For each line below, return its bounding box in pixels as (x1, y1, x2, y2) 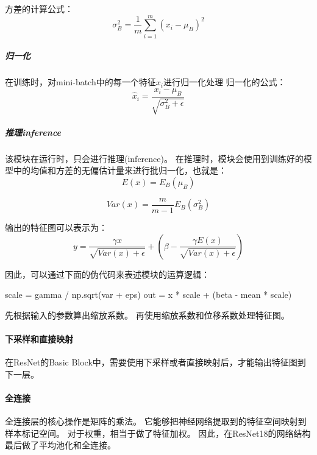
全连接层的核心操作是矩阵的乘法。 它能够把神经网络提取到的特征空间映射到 (5, 415, 307, 428)
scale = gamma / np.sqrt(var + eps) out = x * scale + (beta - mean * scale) (5, 288, 292, 301)
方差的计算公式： (5, 2, 73, 15)
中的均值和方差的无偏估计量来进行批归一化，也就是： (13, 164, 227, 177)
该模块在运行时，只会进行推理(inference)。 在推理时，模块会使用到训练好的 (5, 152, 304, 164)
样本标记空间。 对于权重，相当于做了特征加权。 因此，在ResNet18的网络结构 (5, 426, 311, 439)
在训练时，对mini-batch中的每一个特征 (5, 76, 156, 88)
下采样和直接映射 (5, 332, 73, 345)
